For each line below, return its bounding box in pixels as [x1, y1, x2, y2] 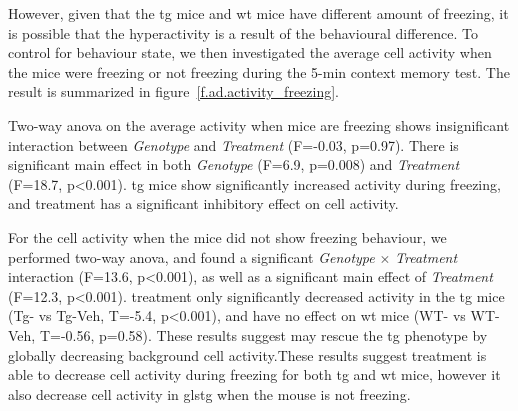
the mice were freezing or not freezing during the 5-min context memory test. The [8, 61, 510, 82]
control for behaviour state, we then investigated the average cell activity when [8, 42, 492, 63]
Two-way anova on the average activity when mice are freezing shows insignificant [8, 114, 510, 135]
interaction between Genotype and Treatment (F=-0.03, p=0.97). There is [8, 134, 459, 155]
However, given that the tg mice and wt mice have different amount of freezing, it [8, 3, 509, 23]
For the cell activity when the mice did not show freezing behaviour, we [8, 226, 447, 247]
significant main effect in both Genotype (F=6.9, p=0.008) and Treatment [8, 154, 460, 175]
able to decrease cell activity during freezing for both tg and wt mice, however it [8, 364, 501, 385]
